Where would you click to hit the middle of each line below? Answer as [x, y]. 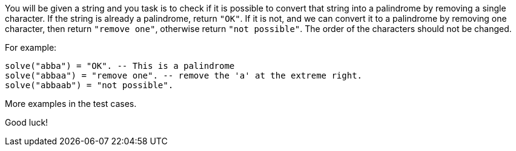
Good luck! [27, 122]
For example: [31, 47]
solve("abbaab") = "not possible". [89, 85]
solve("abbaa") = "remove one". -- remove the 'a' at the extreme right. [184, 75]
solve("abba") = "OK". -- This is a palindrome [120, 66]
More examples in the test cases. [71, 104]
